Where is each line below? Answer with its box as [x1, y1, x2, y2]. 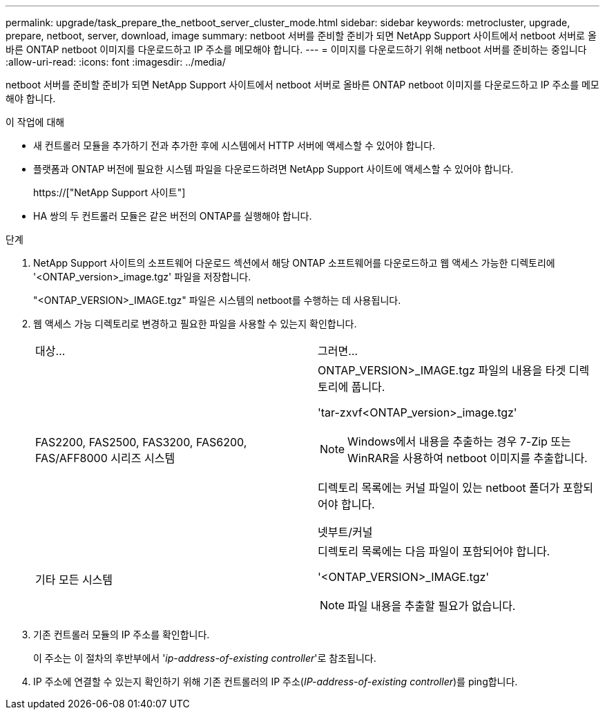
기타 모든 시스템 [35, 573, 113, 587]
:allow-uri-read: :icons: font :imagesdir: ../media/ [6, 56, 226, 68]
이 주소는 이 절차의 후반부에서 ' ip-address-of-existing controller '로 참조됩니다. [33, 652, 376, 664]
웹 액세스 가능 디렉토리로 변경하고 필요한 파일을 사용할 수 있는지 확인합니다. [33, 318, 357, 330]
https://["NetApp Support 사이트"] [33, 187, 186, 198]
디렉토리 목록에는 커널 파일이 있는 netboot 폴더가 [318, 481, 560, 495]
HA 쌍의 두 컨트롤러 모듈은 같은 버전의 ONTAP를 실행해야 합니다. [33, 210, 312, 222]
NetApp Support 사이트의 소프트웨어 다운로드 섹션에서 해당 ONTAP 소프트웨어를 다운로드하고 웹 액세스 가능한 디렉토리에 [33, 257, 555, 269]
